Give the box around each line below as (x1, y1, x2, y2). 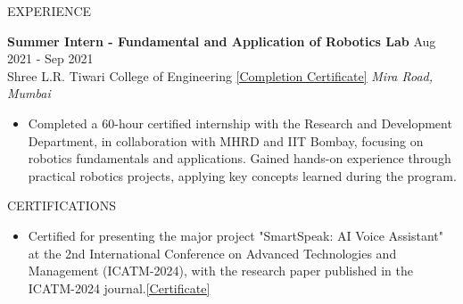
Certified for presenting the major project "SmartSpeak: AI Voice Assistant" (28, 226, 444, 244)
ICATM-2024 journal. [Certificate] (28, 278, 211, 297)
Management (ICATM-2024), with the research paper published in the (28, 261, 413, 280)
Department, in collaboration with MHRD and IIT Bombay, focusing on (28, 131, 424, 150)
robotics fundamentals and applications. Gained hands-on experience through (28, 149, 451, 168)
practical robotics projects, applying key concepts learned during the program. (28, 166, 457, 185)
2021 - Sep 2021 (7, 49, 94, 68)
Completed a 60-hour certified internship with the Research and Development (28, 113, 452, 132)
